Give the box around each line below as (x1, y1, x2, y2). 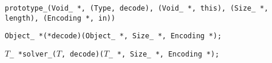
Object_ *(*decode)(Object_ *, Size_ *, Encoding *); (5, 32, 222, 41)
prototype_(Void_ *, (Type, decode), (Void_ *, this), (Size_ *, (5, 4, 268, 12)
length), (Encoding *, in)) (5, 14, 116, 22)
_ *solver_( (10, 49, 56, 58)
